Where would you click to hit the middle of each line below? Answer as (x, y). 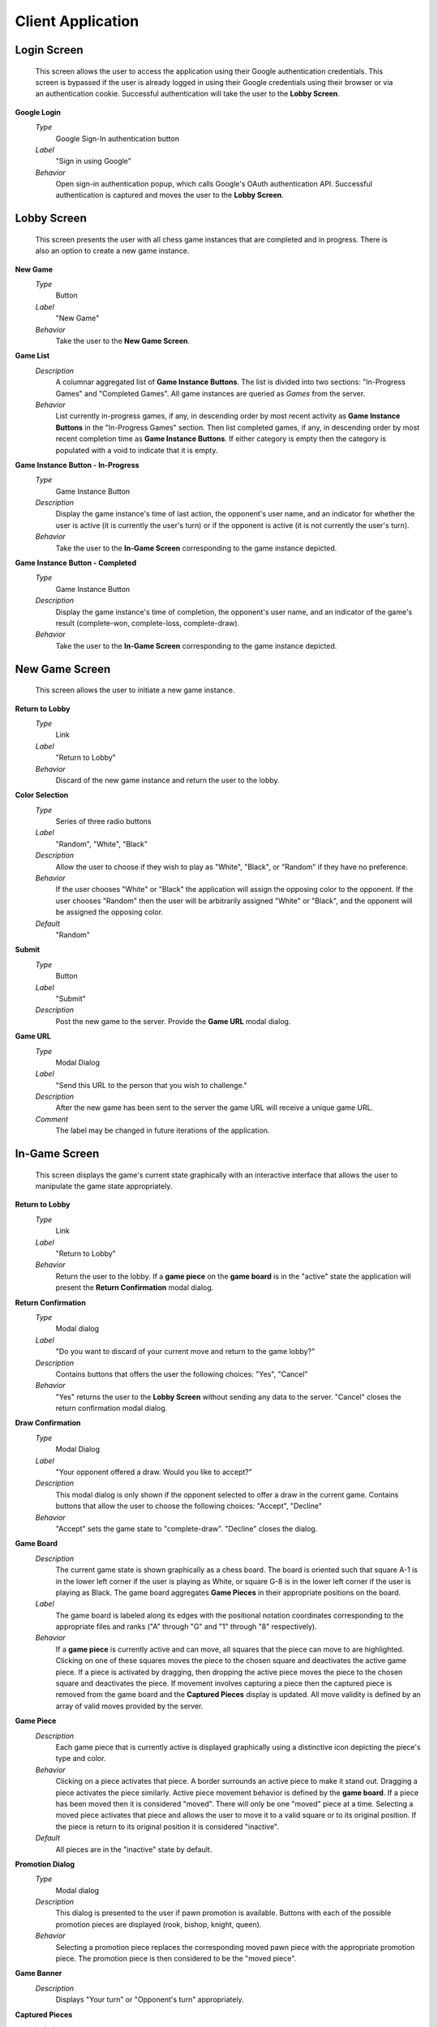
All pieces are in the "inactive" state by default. (134, 1849)
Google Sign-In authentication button (118, 139)
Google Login (38, 112)
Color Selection (42, 795)
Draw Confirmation (48, 1423)
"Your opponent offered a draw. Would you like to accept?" (154, 1472)
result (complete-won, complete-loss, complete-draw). (148, 623)
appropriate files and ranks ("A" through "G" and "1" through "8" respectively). (186, 1626)
